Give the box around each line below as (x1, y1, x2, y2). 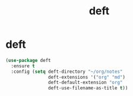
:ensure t (11, 63, 35, 69)
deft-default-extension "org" (47, 79, 123, 86)
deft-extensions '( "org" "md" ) (47, 74, 126, 80)
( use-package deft (5, 57, 51, 63)
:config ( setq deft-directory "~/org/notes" (11, 69, 123, 75)
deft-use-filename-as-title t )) (47, 85, 128, 91)
